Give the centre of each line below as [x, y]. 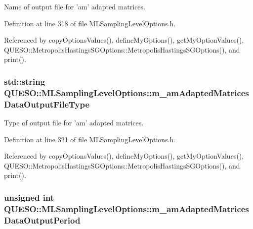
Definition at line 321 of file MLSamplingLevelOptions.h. [90, 139]
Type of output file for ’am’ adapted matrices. [74, 123]
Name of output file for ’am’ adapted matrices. [75, 6]
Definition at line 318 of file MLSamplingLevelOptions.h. [90, 23]
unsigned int [29, 197]
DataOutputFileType [47, 104]
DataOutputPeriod [42, 220]
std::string [25, 81]
